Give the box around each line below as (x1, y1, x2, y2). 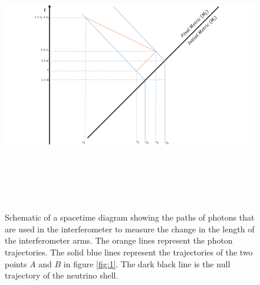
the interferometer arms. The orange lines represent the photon (5, 234, 233, 247)
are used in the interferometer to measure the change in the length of (5, 222, 255, 235)
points (5, 257, 27, 270)
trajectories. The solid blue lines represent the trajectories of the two (5, 245, 253, 258)
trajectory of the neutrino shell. (5, 269, 119, 281)
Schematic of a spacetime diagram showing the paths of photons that (5, 211, 255, 224)
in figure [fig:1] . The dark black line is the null (63, 257, 231, 270)
